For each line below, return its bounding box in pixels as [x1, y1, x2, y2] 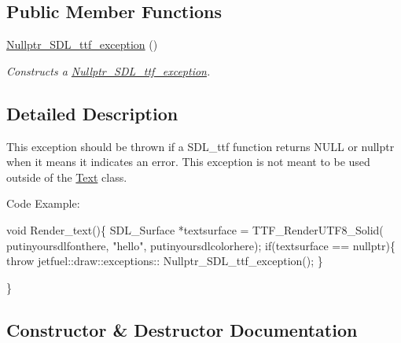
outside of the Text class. [6, 168, 127, 185]
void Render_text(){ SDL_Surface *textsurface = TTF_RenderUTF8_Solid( [6, 221, 384, 238]
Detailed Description [6, 101, 178, 125]
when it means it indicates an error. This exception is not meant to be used [6, 153, 370, 170]
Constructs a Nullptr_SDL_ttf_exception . [6, 62, 211, 79]
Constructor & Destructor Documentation [6, 317, 358, 341]
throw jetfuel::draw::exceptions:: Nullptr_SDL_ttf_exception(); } [6, 253, 323, 269]
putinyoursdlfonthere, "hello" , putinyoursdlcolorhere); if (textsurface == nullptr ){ [6, 237, 395, 253]
